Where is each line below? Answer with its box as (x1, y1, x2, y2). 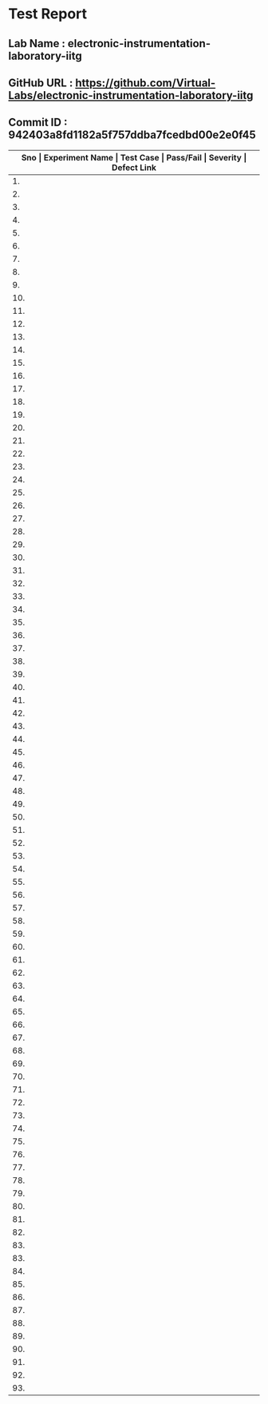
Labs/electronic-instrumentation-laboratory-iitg (8, 89, 254, 102)
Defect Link (111, 161, 157, 173)
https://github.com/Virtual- (75, 76, 216, 89)
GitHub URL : (8, 76, 73, 89)
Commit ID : (8, 116, 68, 129)
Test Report (8, 5, 88, 23)
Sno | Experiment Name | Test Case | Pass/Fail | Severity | (21, 152, 247, 163)
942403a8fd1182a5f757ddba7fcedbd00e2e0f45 (8, 129, 257, 142)
